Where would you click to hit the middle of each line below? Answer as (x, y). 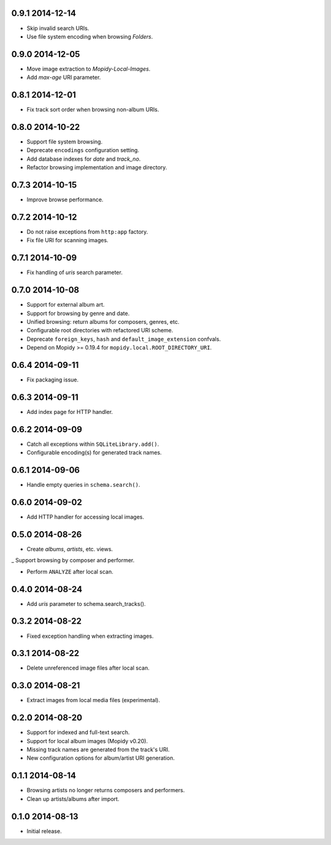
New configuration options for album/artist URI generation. (101, 758)
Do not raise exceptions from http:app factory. (87, 232)
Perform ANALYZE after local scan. (70, 572)
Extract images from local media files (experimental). (93, 700)
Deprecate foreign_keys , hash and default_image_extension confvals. (124, 339)
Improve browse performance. (65, 200)
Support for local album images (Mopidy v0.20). (87, 741)
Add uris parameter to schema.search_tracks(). (86, 603)
